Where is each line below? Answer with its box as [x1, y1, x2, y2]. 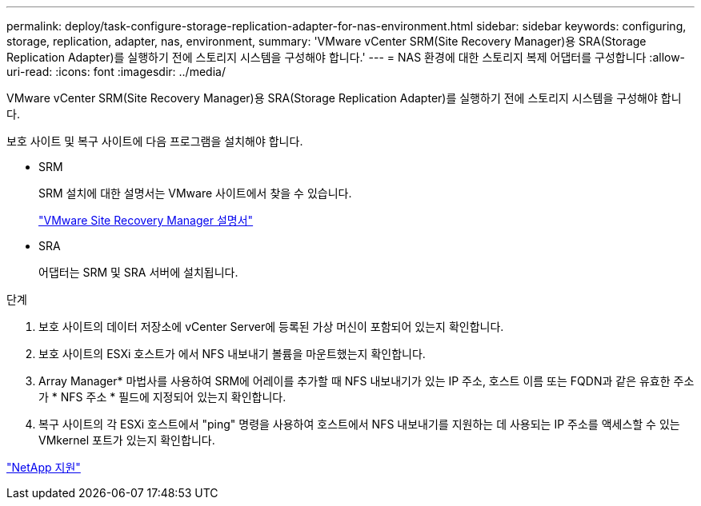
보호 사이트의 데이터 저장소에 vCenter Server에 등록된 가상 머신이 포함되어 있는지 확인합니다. [38, 320, 504, 333]
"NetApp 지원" [6, 460, 81, 474]
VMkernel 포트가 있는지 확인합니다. [38, 433, 215, 447]
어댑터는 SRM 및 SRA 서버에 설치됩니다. [38, 265, 238, 279]
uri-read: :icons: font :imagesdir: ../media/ [6, 65, 226, 78]
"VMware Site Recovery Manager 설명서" [38, 213, 254, 227]
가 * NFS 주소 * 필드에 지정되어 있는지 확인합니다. [38, 390, 286, 404]
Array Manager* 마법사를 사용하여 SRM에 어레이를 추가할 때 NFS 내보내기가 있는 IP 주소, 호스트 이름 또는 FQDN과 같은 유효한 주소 [38, 374, 695, 388]
